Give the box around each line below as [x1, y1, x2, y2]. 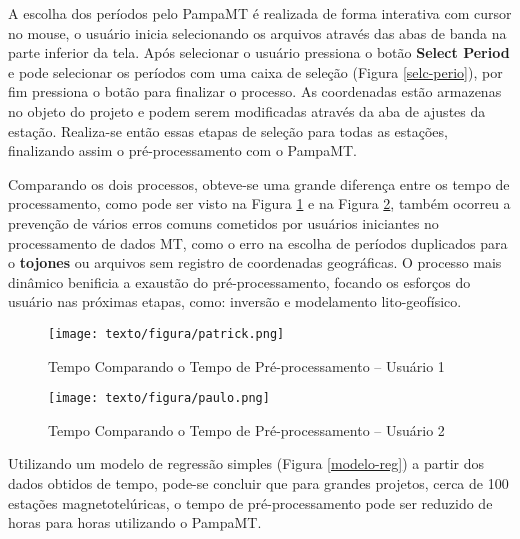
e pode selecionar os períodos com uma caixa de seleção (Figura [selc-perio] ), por [8, 61, 503, 82]
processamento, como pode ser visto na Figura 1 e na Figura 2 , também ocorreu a [8, 193, 511, 214]
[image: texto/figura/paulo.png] [48, 391, 270, 406]
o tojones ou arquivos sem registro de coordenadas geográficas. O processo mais [8, 252, 502, 273]
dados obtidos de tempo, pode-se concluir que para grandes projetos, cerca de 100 [8, 473, 509, 493]
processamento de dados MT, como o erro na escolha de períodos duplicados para [8, 232, 508, 253]
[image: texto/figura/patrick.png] [48, 326, 285, 341]
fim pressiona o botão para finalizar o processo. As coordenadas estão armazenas [8, 81, 502, 102]
